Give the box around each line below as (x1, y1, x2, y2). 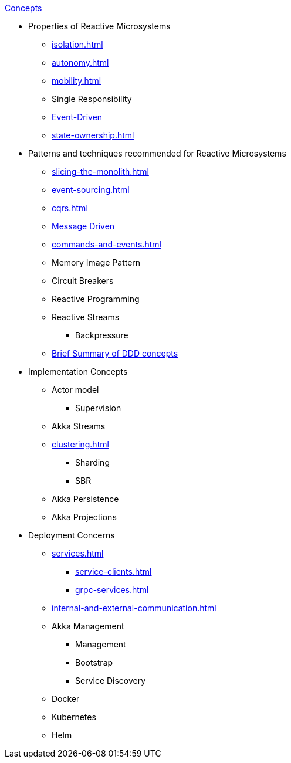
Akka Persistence (52, 494, 119, 504)
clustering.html (52, 439, 109, 449)
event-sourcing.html (52, 185, 130, 195)
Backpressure (75, 330, 128, 340)
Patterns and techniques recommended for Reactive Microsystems (28, 148, 286, 158)
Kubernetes (52, 712, 96, 722)
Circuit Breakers (52, 276, 114, 286)
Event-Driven (52, 112, 103, 122)
